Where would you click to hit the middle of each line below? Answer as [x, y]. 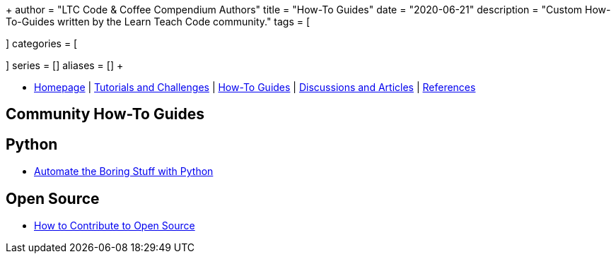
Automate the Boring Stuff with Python [124, 171]
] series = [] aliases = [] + [65, 65]
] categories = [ [42, 43]
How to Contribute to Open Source [115, 226]
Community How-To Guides [105, 114]
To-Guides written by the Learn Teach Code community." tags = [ [158, 22]
